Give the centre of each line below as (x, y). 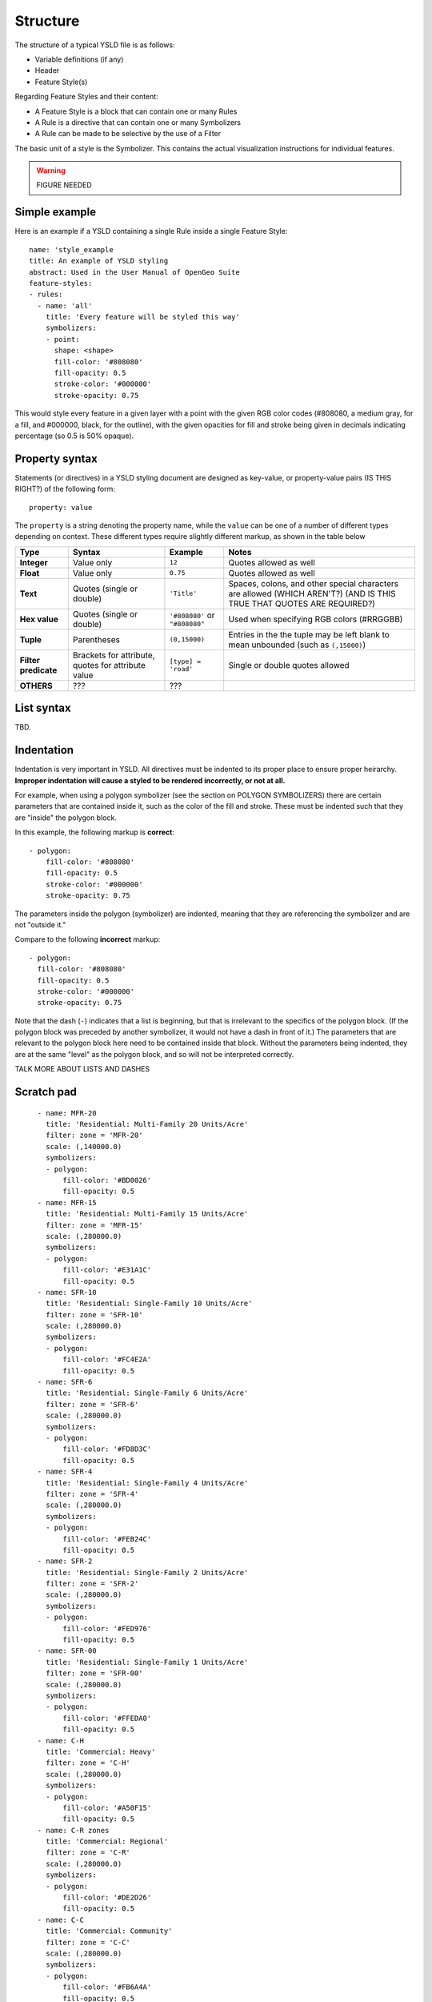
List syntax (43, 708)
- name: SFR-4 (65, 1472)
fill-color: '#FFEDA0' (107, 1718)
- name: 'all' (65, 306)
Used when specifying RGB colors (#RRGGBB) (316, 619)
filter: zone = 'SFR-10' (94, 1315)
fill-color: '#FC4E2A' (107, 1360)
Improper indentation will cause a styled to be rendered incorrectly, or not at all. (150, 780)
